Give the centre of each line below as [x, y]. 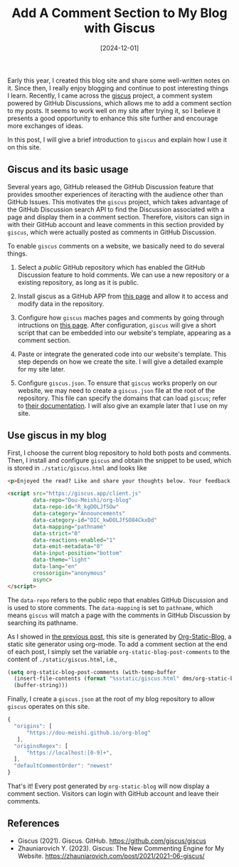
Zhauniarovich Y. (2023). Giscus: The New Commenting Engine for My [121, 848]
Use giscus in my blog [57, 436]
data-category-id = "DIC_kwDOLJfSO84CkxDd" [95, 520]
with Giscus [119, 28]
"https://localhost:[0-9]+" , [69, 752]
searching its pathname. [43, 622]
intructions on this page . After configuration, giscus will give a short [117, 325]
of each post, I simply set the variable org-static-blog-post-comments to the [119, 651]
